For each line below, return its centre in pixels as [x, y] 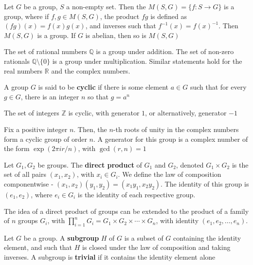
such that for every [218, 87]
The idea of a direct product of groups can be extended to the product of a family [126, 211]
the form [17, 148]
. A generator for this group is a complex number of [171, 139]
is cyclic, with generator [104, 113]
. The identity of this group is [205, 183]
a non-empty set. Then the [106, 6]
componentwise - [29, 183]
